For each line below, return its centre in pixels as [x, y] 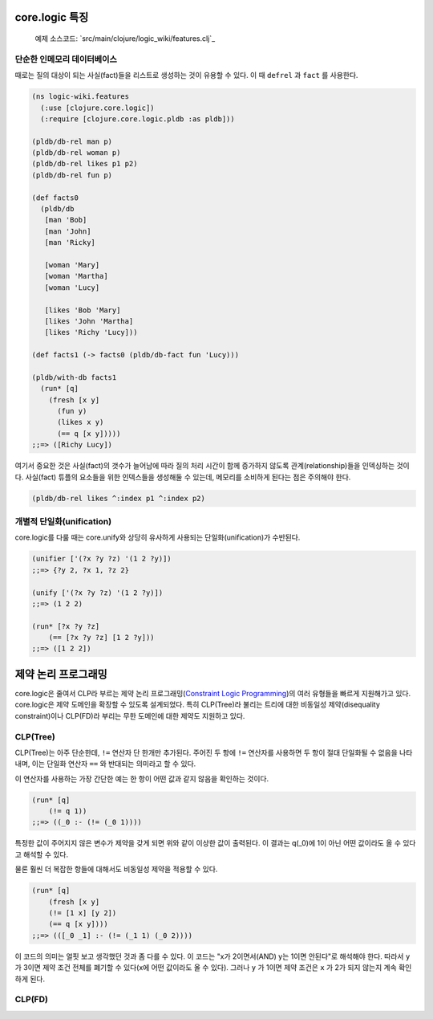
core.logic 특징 [52, 17]
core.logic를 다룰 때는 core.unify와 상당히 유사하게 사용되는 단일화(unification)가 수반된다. [158, 537]
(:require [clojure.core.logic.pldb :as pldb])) [138, 119]
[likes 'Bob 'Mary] [83, 310]
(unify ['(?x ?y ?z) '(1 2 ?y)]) [97, 593]
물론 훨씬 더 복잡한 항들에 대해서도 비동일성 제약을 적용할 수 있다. [116, 869]
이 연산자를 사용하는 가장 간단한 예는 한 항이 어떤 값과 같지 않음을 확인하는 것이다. [142, 778]
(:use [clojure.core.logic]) [98, 108]
